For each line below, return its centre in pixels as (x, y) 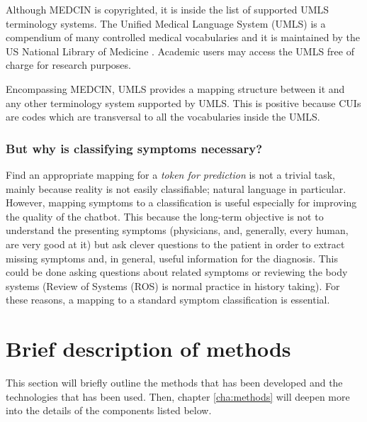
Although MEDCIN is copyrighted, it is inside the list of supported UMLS (168, 9)
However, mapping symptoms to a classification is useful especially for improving (181, 202)
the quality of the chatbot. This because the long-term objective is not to (165, 216)
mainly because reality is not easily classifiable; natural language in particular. (176, 188)
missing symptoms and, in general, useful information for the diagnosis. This (172, 258)
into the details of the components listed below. (109, 410)
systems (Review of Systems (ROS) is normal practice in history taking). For (173, 285)
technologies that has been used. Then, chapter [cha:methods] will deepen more (178, 396)
